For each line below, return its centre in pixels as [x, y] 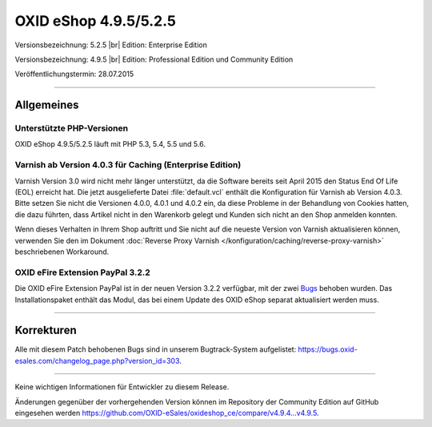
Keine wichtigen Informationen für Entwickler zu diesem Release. [122, 387]
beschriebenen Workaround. [62, 252]
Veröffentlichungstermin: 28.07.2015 [74, 74]
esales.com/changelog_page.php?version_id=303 [97, 361]
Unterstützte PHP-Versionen [71, 128]
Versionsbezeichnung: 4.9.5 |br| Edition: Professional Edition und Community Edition [154, 59]
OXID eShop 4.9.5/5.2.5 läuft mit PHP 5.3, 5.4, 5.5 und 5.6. [110, 144]
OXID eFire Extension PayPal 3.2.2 [83, 272]
